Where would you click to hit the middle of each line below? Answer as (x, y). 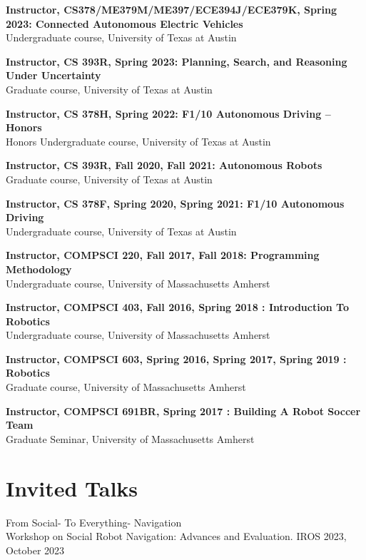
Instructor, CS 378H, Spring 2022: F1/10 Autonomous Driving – (168, 113)
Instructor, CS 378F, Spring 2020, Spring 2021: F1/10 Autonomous (175, 203)
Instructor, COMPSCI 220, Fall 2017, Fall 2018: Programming (163, 255)
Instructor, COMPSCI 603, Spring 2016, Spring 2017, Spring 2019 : (176, 358)
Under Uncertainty (54, 75)
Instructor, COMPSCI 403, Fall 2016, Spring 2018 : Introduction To (177, 307)
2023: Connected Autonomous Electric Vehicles (124, 23)
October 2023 (35, 550)
